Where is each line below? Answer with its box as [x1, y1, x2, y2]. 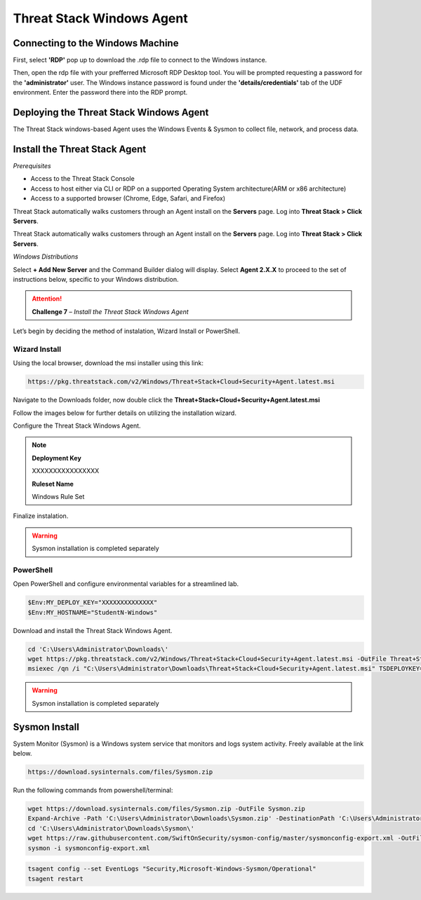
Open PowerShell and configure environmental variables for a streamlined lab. [13, 580, 239, 588]
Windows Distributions [13, 252, 79, 261]
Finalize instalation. [13, 512, 69, 520]
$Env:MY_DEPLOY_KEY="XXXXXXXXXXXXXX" [27, 599, 158, 606]
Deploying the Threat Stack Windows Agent [13, 107, 209, 118]
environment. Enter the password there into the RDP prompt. [13, 88, 188, 97]
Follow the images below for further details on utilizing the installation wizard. [13, 409, 236, 417]
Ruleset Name [32, 479, 74, 488]
